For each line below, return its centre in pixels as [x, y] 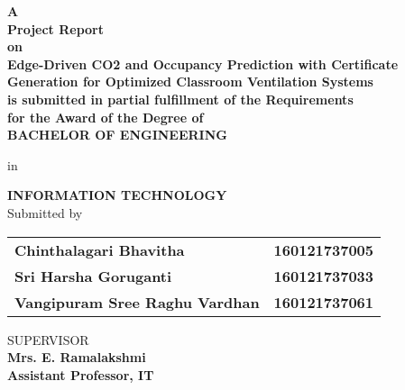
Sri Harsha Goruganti [93, 276]
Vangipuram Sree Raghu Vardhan [137, 302]
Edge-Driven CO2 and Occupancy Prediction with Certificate [203, 63]
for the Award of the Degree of [106, 117]
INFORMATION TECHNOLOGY [117, 195]
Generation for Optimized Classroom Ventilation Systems [190, 82]
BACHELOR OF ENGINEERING [117, 135]
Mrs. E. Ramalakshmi [77, 357]
